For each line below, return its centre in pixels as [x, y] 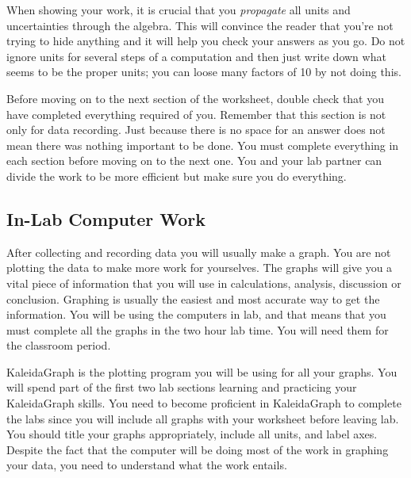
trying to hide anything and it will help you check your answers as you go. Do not [206, 41]
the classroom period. [59, 345]
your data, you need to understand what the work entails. [147, 465]
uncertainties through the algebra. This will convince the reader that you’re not [200, 25]
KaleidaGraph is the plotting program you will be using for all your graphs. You [202, 371]
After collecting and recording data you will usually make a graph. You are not [199, 252]
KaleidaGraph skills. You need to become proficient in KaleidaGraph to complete [204, 403]
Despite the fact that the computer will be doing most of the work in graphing [198, 449]
